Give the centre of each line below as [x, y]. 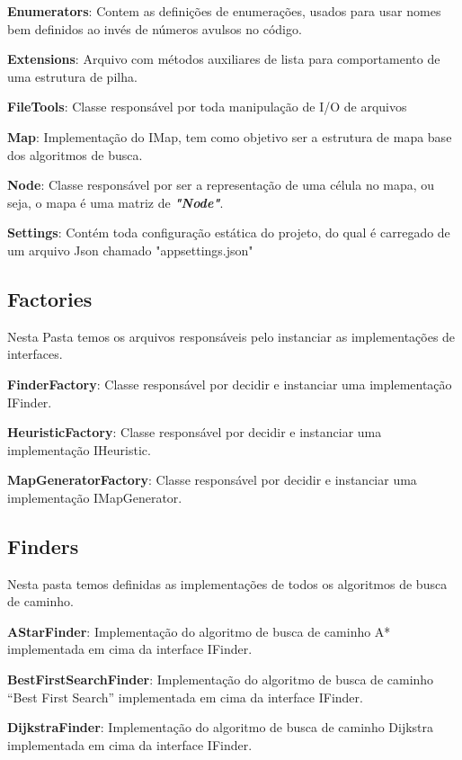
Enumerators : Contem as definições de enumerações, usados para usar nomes [224, 11]
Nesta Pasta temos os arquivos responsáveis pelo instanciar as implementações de [231, 336]
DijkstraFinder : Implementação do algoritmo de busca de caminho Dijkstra [221, 727]
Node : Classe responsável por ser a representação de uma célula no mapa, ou [221, 185]
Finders [43, 545]
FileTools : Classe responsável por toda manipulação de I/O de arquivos [207, 107]
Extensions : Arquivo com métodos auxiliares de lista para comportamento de [224, 59]
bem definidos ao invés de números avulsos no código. [155, 28]
